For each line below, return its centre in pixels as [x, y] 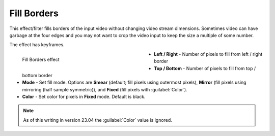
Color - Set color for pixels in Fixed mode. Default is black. [84, 97]
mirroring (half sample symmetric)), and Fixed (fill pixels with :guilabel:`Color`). [105, 89]
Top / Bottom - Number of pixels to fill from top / [205, 68]
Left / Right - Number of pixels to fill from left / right [208, 54]
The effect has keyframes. [37, 45]
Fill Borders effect [41, 59]
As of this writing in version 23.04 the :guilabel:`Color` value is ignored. [98, 120]
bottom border [37, 75]
